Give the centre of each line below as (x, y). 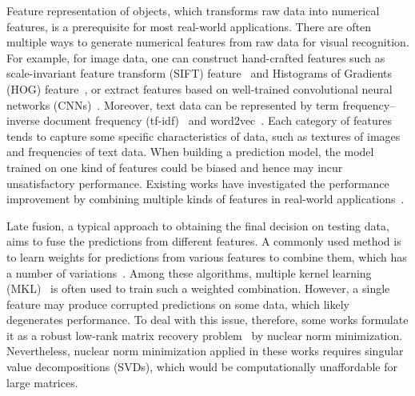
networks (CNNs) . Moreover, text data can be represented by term (173, 104)
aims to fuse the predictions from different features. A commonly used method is (204, 241)
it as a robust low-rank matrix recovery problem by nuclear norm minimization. (205, 335)
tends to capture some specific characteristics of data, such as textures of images (204, 136)
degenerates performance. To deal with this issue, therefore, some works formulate (207, 320)
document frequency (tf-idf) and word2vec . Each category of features (218, 120)
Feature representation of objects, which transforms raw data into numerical (193, 10)
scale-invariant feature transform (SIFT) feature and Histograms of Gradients (200, 73)
